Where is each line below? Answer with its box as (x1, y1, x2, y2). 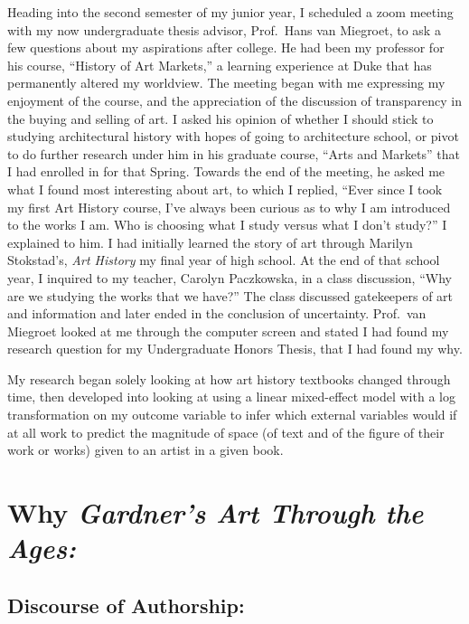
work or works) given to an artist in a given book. (7, 440, 284, 459)
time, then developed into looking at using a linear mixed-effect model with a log (7, 387, 455, 406)
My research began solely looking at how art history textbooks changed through (7, 369, 451, 388)
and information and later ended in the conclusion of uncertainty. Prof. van (7, 304, 427, 323)
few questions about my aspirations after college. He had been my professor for (7, 38, 445, 57)
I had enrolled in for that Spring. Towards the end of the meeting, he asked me (7, 162, 446, 181)
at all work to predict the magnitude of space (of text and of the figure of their (7, 422, 445, 441)
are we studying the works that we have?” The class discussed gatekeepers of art (7, 286, 454, 305)
